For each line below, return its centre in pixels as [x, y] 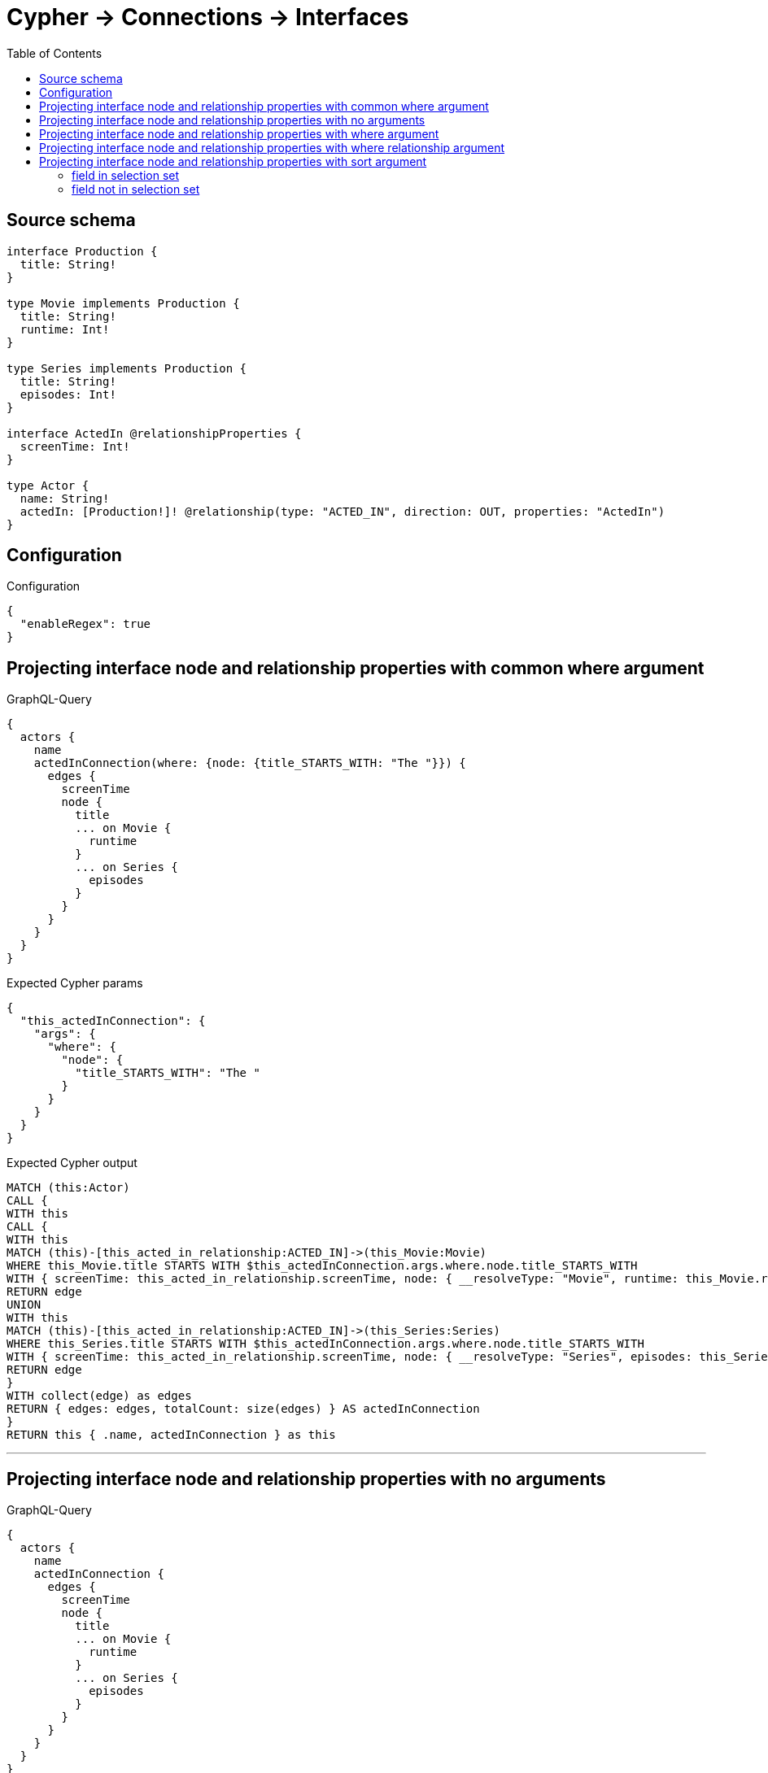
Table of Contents [55, 53]
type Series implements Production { [127, 368]
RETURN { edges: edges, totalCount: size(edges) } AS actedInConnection [243, 1409]
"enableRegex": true [85, 624]
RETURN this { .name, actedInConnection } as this [171, 1435]
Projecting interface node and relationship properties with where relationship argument [272, 147]
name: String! [65, 498]
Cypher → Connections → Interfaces [208, 17]
